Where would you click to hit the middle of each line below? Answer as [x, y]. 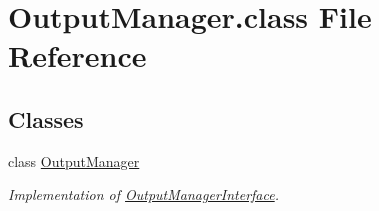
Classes [46, 118]
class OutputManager [74, 160]
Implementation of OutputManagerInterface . [143, 194]
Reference [77, 55]
